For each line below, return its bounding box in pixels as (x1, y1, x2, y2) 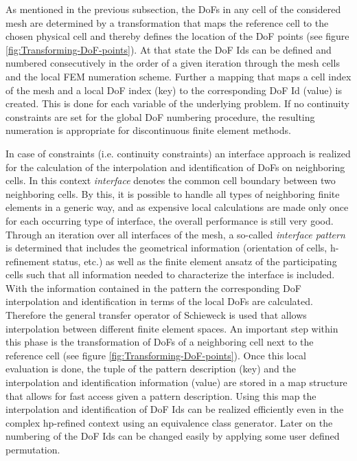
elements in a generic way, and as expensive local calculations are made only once (5, 200, 349, 214)
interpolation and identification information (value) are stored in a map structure (5, 375, 347, 390)
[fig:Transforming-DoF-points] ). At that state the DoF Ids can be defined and (5, 42, 332, 56)
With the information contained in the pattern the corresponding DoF (5, 280, 301, 295)
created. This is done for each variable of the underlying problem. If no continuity (5, 96, 349, 111)
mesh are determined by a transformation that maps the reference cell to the (5, 15, 329, 30)
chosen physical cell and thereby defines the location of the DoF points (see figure (5, 29, 349, 43)
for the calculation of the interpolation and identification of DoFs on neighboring (5, 159, 345, 174)
